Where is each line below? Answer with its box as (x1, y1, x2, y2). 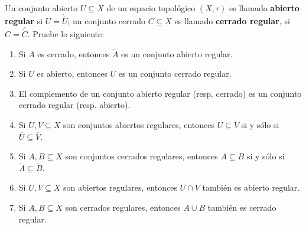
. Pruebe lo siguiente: (27, 28, 105, 40)
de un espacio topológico (106, 2, 196, 14)
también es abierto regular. (202, 181, 300, 194)
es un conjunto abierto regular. (121, 47, 233, 60)
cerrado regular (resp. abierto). (18, 99, 131, 111)
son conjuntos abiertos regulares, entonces (63, 119, 215, 131)
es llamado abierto (229, 2, 300, 14)
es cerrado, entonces (37, 47, 110, 60)
